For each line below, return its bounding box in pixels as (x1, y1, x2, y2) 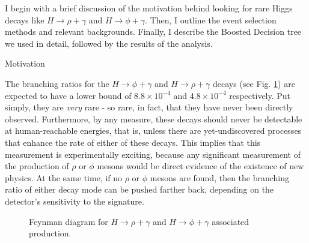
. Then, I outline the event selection (145, 13, 277, 26)
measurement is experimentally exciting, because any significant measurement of (5, 148, 301, 160)
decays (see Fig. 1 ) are (213, 77, 295, 89)
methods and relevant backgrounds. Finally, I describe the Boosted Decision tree (5, 25, 302, 38)
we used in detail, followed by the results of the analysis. (5, 37, 213, 49)
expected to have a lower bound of (5, 89, 132, 101)
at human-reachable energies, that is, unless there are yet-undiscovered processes (5, 124, 302, 137)
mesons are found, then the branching (150, 171, 290, 184)
